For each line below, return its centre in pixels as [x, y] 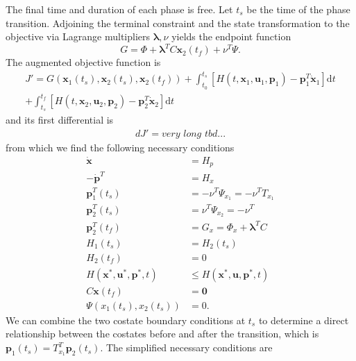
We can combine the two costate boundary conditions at [126, 320]
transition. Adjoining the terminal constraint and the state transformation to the [178, 23]
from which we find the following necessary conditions [120, 147]
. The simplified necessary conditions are [186, 347]
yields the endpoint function [231, 36]
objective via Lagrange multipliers [78, 36]
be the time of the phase [298, 9]
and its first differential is [60, 120]
